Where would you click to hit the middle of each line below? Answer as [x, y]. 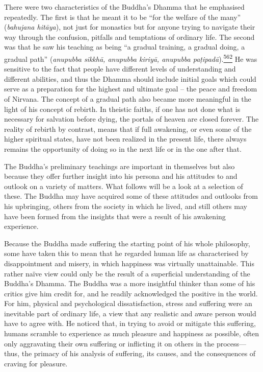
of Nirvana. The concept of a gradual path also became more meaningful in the [128, 99]
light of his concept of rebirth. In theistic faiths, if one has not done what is [122, 109]
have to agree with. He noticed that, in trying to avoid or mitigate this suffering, [130, 323]
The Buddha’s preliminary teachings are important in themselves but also [120, 166]
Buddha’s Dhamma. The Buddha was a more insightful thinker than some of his [130, 283]
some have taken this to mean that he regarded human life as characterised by [126, 253]
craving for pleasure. [36, 363]
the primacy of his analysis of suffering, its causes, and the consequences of [139, 353]
